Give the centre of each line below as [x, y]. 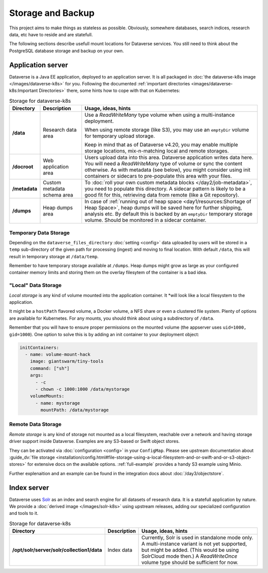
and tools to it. [24, 513]
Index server [29, 487]
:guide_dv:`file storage [32, 457]
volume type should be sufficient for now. [190, 563]
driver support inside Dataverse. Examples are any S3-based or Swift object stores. [95, 441]
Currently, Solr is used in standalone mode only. [198, 538]
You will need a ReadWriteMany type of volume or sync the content [164, 164]
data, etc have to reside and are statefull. [51, 34]
